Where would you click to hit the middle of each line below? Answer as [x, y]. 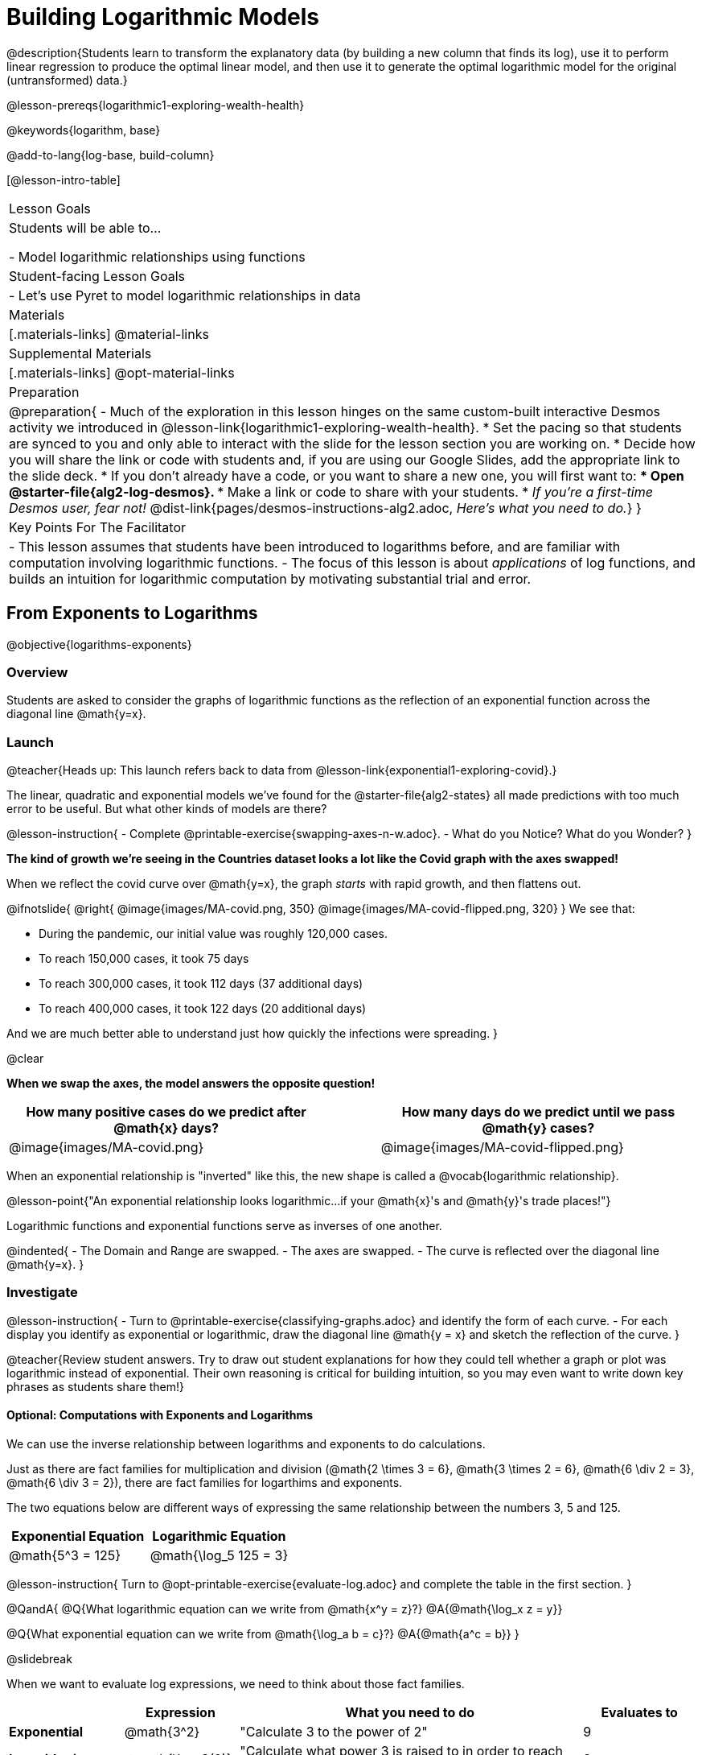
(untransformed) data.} [67, 80]
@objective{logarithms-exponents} [99, 644]
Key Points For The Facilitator [98, 527]
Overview [37, 672]
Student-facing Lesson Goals [97, 276]
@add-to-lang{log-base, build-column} [111, 155]
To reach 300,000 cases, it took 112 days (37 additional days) [201, 984]
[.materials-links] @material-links [109, 334]
